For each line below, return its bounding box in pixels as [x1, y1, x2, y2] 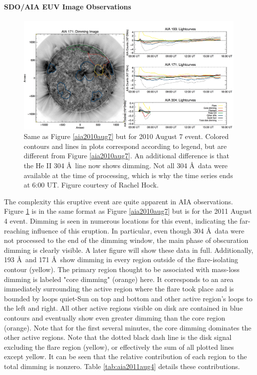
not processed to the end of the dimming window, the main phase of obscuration [4, 235, 249, 245]
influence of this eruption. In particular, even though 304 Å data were [31, 225, 245, 235]
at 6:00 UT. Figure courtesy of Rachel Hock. [24, 180, 159, 190]
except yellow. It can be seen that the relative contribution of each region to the [4, 351, 247, 362]
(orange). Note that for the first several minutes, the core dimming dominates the [4, 322, 252, 332]
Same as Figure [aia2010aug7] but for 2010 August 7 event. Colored [24, 131, 229, 141]
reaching [4, 225, 29, 235]
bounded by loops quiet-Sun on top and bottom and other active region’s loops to [4, 293, 253, 303]
